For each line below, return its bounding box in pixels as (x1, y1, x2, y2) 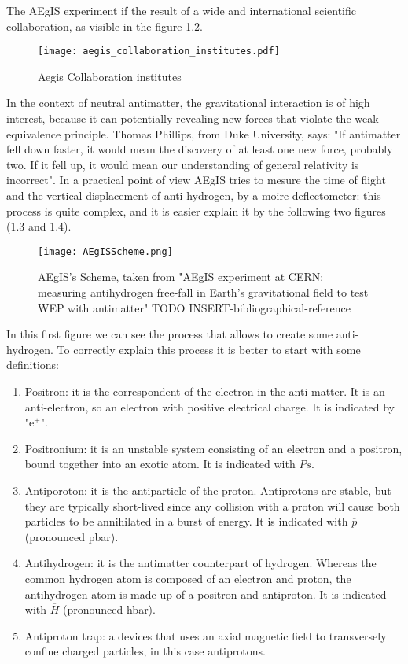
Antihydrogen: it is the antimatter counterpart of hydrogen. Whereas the (24, 555, 377, 571)
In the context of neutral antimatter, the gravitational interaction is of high (6, 94, 370, 111)
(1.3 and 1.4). (6, 218, 72, 234)
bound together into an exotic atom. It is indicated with (24, 456, 296, 472)
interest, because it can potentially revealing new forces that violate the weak (6, 110, 379, 127)
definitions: (6, 356, 59, 373)
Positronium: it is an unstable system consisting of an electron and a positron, (24, 440, 402, 456)
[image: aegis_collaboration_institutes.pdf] (38, 46, 280, 57)
